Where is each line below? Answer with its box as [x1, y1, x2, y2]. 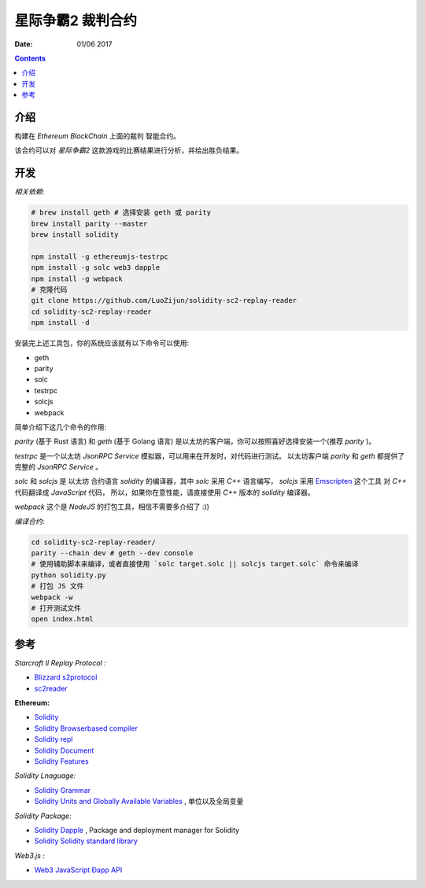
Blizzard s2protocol [34, 672, 98, 682]
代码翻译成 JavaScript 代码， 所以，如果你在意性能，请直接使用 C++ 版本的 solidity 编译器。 [14, 488, 315, 497]
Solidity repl [34, 735, 73, 744]
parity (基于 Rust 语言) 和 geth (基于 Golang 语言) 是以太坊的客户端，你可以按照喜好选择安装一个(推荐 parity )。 [14, 437, 376, 446]
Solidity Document [34, 746, 94, 755]
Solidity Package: [14, 811, 72, 820]
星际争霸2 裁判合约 [14, 12, 138, 29]
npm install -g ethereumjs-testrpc [31, 252, 168, 261]
